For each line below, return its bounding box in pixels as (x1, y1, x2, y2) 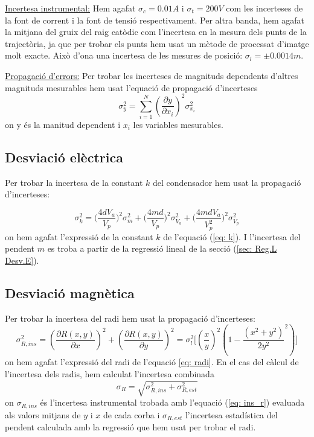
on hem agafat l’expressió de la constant (5, 230, 153, 243)
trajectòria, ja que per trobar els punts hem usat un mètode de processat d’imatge (5, 37, 309, 49)
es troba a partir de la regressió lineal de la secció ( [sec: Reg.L (47, 242, 277, 255)
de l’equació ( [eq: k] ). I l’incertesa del (163, 230, 301, 243)
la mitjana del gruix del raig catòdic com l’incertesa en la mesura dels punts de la (5, 25, 307, 38)
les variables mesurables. (133, 118, 223, 130)
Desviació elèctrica (5, 147, 123, 166)
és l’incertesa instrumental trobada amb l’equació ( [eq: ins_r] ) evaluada (40, 396, 305, 409)
